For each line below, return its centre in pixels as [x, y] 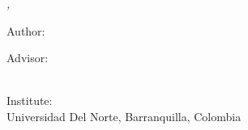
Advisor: [28, 58]
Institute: [30, 101]
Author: [26, 30]
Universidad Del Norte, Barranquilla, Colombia [124, 116]
